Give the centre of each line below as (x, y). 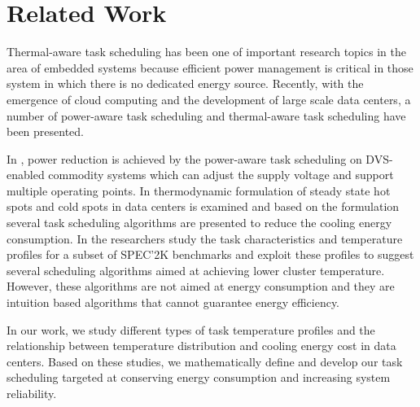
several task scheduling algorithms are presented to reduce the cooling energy (199, 223)
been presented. (46, 131)
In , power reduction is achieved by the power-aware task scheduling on (184, 158)
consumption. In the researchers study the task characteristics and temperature (205, 238)
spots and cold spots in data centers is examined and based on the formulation (203, 206)
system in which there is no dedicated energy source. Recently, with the (185, 83)
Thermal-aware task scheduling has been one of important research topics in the (206, 52)
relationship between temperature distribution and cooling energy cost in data (201, 346)
